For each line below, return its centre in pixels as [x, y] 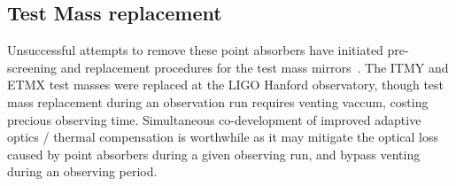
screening [32, 67]
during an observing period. [82, 171]
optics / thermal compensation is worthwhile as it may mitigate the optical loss [223, 137]
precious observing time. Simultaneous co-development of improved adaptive [214, 119]
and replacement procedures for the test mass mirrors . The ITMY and [255, 67]
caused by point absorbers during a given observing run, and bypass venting [214, 154]
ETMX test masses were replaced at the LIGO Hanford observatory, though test [226, 85]
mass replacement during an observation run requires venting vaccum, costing [218, 101]
